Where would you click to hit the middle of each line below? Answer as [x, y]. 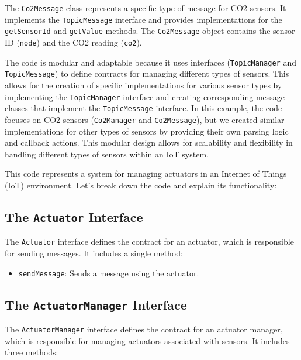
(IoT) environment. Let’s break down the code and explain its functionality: [141, 185]
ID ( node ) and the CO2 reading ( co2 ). [73, 42]
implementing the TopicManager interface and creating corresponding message [145, 96]
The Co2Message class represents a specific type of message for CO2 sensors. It [146, 8]
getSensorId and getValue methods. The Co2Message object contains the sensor [150, 31]
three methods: [32, 352]
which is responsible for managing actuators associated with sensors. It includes [147, 340]
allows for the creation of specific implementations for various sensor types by [143, 85]
